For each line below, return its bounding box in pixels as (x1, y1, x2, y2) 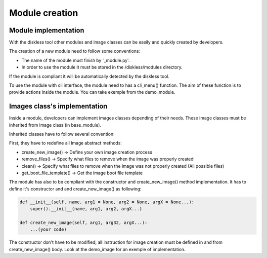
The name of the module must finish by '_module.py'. (21, 57, 130, 63)
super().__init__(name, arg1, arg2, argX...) (30, 206, 142, 212)
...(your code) (30, 227, 67, 232)
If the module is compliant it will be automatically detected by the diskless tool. (9, 73, 170, 79)
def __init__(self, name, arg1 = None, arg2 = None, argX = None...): (19, 199, 195, 205)
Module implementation (9, 26, 85, 35)
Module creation (9, 7, 79, 18)
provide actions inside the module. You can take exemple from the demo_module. (9, 89, 176, 95)
